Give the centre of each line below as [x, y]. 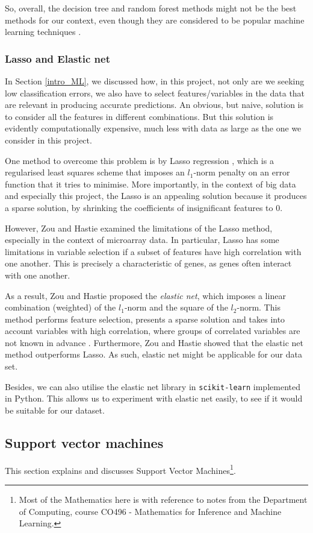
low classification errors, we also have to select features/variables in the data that [155, 93]
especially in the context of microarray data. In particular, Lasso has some [142, 240]
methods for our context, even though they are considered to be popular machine [155, 20]
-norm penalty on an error [242, 172]
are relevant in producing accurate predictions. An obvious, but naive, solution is [154, 105]
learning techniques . [43, 32]
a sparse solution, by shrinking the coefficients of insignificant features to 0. [144, 207]
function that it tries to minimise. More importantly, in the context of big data [150, 184]
